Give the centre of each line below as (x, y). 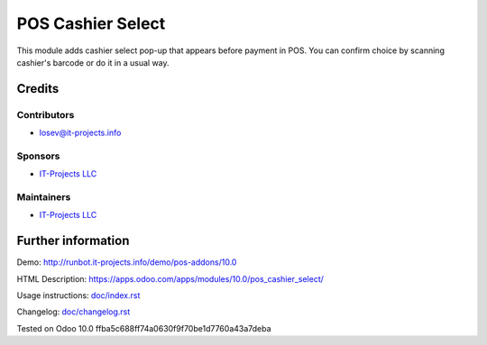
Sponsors (38, 156)
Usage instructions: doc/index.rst (78, 295)
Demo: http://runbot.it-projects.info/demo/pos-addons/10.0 (127, 262)
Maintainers (44, 197)
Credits (38, 89)
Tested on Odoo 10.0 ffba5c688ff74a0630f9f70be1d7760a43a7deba (144, 328)
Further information (73, 241)
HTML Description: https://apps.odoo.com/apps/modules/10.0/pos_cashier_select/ (170, 278)
